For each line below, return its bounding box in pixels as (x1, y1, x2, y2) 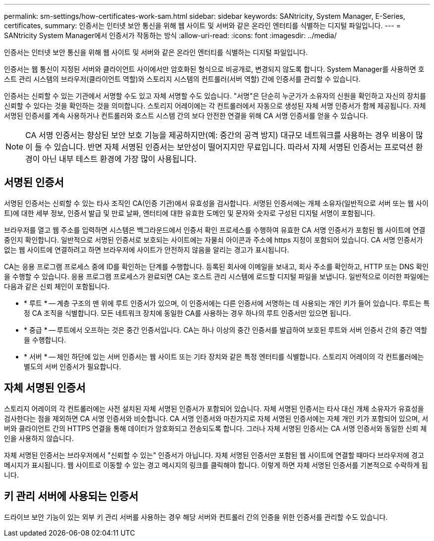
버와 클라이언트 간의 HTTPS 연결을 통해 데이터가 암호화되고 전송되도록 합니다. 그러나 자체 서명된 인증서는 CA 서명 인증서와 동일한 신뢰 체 (4, 424, 427, 433)
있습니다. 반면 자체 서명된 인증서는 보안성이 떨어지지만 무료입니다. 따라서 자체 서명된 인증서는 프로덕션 (54, 142, 414, 152)
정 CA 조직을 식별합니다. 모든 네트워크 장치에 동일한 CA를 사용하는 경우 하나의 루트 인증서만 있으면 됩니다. (24, 308, 351, 317)
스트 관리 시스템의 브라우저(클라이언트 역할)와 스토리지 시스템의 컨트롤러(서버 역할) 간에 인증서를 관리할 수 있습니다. (4, 75, 361, 83)
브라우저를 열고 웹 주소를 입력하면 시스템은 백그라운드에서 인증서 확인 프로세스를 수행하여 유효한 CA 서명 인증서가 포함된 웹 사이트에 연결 (4, 225, 426, 234)
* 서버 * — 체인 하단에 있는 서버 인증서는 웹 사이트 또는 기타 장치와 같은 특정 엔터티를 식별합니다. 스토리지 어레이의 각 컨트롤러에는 (24, 352, 424, 361)
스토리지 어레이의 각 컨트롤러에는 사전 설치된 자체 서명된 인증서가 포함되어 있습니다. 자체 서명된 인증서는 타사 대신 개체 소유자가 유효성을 (4, 404, 424, 413)
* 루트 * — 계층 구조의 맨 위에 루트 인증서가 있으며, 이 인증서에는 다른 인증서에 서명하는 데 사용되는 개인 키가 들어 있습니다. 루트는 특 (24, 298, 430, 307)
